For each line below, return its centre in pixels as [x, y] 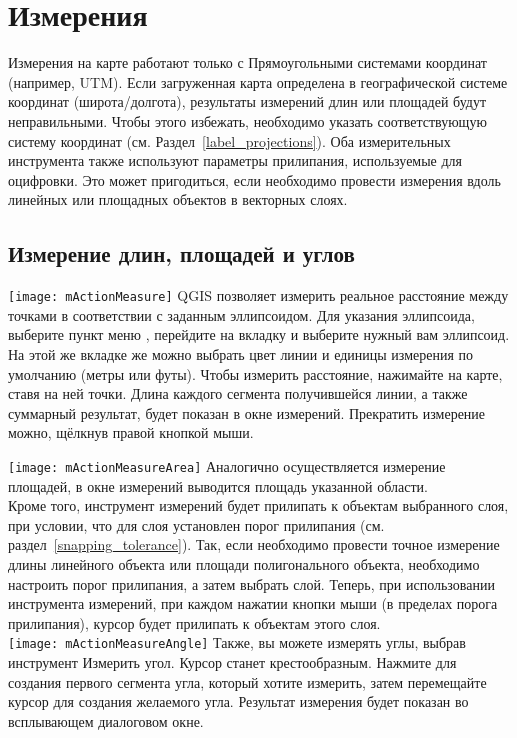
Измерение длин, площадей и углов [181, 253]
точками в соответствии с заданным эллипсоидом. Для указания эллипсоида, [241, 314]
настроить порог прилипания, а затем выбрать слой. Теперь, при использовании [251, 583]
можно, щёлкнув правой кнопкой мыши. [131, 432]
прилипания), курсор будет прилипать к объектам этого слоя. [194, 622]
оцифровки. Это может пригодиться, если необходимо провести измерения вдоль [254, 179]
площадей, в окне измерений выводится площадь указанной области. [218, 485]
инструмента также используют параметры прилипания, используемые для [235, 160]
